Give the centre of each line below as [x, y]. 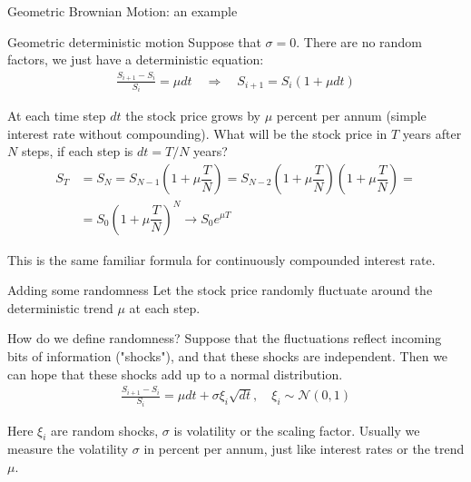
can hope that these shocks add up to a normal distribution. [175, 374]
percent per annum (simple [351, 116]
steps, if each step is [77, 151]
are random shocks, [105, 430]
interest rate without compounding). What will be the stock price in [197, 133]
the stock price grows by [193, 116]
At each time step [57, 116]
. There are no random [359, 41]
